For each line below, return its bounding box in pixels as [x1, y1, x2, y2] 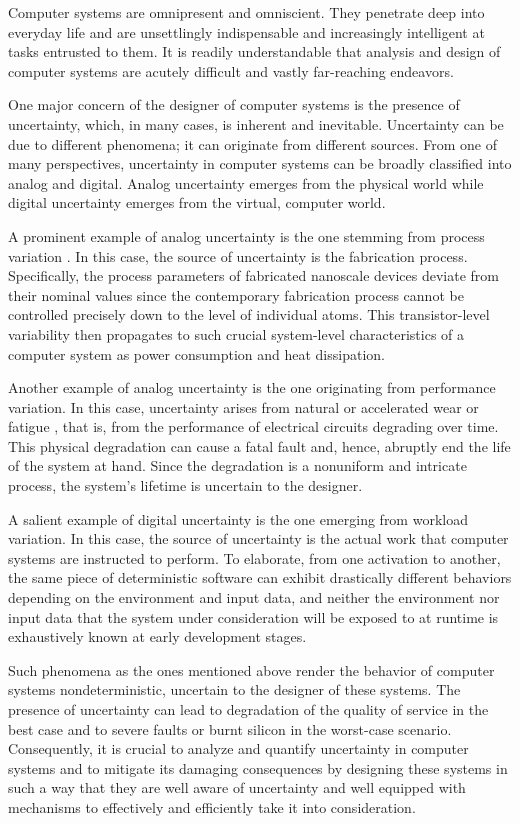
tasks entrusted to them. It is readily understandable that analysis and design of [8, 41, 501, 62]
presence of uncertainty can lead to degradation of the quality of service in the [8, 699, 489, 719]
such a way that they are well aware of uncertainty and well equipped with [8, 777, 466, 798]
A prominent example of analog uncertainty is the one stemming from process [8, 225, 485, 246]
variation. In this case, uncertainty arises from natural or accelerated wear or [8, 396, 479, 417]
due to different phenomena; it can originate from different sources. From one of [8, 133, 498, 154]
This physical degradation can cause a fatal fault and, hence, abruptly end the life [8, 435, 511, 456]
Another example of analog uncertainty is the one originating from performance [8, 377, 496, 398]
